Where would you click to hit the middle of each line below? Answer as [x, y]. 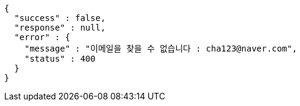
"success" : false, [60, 18]
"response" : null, [60, 28]
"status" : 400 [60, 59]
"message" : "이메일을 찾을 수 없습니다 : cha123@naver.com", [161, 49]
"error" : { [42, 37]
